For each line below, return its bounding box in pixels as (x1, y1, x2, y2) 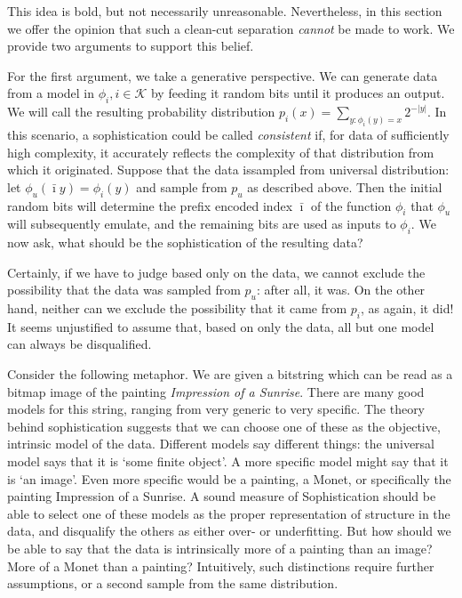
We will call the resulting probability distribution (7, 102, 275, 121)
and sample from (136, 177, 227, 196)
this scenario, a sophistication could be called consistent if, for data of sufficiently (7, 125, 450, 143)
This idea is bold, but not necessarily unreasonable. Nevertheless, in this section (7, 2, 442, 20)
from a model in (7, 84, 95, 102)
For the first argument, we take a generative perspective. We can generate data (7, 66, 438, 85)
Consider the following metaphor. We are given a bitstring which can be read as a (7, 365, 453, 384)
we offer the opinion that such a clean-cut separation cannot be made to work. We (7, 19, 455, 37)
